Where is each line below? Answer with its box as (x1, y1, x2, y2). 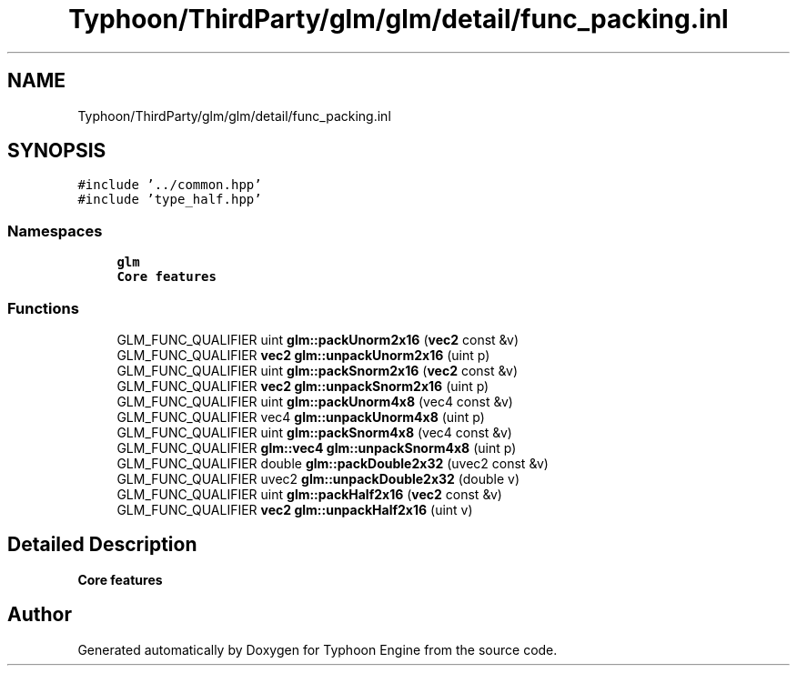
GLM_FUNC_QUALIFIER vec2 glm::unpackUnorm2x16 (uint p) (116, 347, 490, 363)
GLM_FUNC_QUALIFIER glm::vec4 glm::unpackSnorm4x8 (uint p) (116, 439, 517, 456)
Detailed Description (7, 533, 197, 557)
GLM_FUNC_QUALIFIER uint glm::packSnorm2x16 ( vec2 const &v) (116, 362, 518, 378)
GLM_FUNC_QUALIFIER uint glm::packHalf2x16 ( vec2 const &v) (116, 486, 502, 502)
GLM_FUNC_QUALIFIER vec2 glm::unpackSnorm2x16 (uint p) (116, 377, 489, 394)
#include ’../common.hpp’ (77, 177, 262, 193)
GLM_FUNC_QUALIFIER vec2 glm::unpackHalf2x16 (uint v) (116, 501, 473, 517)
